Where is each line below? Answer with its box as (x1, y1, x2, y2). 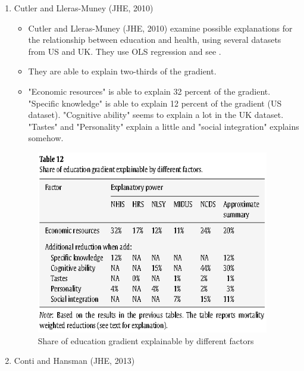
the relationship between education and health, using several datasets (28, 33, 281, 46)
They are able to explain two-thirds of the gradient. (28, 65, 217, 77)
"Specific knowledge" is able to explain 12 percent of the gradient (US (28, 96, 282, 109)
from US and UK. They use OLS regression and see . (28, 45, 221, 57)
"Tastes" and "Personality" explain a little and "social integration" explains (28, 120, 299, 132)
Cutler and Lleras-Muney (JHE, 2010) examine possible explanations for (28, 21, 293, 34)
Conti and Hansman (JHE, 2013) (14, 354, 135, 367)
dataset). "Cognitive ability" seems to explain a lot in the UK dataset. (28, 108, 284, 121)
